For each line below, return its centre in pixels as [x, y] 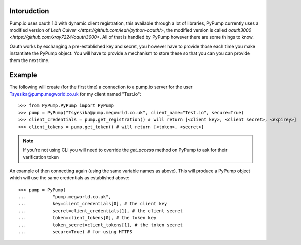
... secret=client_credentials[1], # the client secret [101, 211]
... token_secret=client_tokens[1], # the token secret [101, 225]
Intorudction [29, 11]
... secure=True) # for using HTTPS [76, 232]
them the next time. [29, 60]
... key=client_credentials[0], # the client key [93, 204]
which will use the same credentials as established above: [69, 178]
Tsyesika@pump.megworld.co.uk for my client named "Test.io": [75, 94]
